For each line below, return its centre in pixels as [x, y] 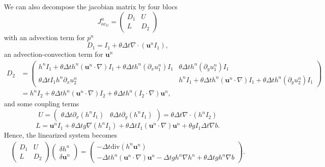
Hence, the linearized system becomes [61, 135]
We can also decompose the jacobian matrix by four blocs [91, 6]
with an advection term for [44, 37]
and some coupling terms [42, 104]
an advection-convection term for [54, 54]
